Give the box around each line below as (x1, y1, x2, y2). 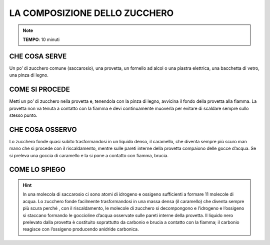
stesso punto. (9, 112, 37, 118)
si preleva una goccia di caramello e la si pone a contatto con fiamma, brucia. (9, 152, 168, 158)
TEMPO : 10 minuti (22, 36, 60, 42)
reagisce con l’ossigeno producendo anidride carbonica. (22, 226, 139, 232)
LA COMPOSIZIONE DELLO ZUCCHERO (9, 7, 174, 18)
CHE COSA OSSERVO (9, 125, 77, 134)
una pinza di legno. (9, 72, 48, 78)
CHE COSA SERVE (9, 52, 67, 60)
